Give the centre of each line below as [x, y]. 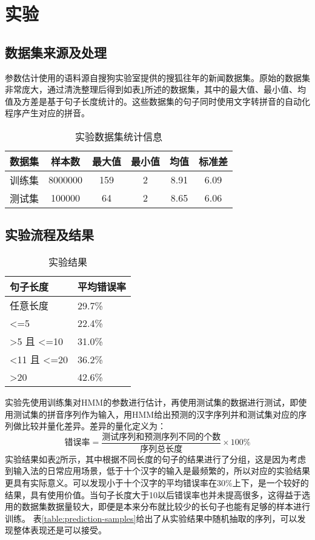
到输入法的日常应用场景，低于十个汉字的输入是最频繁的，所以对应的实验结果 [157, 471]
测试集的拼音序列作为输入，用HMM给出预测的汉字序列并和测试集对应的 [156, 414]
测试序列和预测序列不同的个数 [161, 437]
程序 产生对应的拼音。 [47, 113]
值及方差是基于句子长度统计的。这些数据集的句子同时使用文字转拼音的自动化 [157, 101]
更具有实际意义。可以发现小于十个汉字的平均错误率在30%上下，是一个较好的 [157, 483]
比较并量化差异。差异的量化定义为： [94, 426]
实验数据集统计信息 [119, 136]
